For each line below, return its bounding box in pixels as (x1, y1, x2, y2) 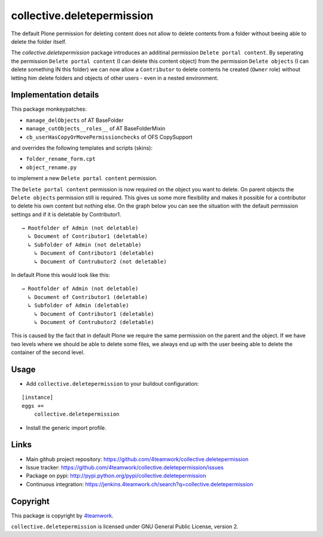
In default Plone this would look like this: (11, 271, 111, 279)
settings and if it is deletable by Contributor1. (11, 210, 121, 218)
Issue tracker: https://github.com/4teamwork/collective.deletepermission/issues (26, 463, 224, 471)
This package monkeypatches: (11, 105, 87, 113)
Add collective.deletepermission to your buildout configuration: (26, 380, 199, 388)
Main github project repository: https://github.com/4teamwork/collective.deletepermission (26, 455, 249, 463)
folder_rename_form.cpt (26, 155, 96, 163)
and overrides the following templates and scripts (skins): (11, 144, 153, 151)
